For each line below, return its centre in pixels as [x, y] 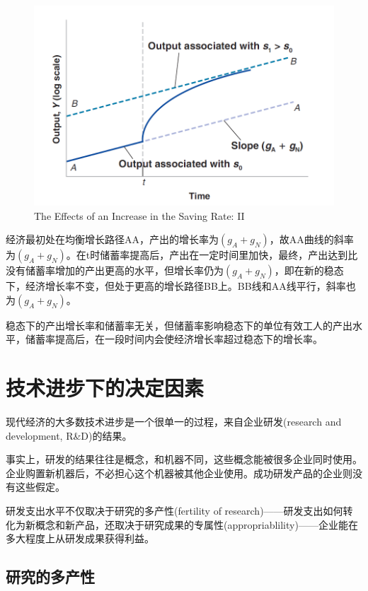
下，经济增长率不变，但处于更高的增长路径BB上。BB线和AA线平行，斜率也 [181, 286]
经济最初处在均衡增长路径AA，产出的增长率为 [112, 239]
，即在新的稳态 [309, 270]
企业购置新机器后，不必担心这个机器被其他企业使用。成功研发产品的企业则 [179, 473]
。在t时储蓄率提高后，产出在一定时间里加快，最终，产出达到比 [212, 255]
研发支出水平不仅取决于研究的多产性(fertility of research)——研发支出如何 [174, 511]
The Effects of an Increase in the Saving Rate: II [139, 215]
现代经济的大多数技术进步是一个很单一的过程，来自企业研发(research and [174, 422]
